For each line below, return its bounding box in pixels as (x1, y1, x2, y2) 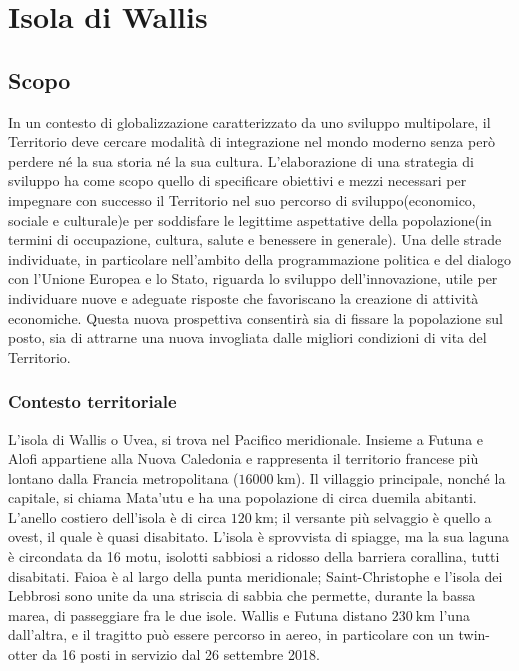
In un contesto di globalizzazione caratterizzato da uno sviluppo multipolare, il (8, 111, 491, 132)
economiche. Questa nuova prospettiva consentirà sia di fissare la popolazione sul (8, 307, 503, 328)
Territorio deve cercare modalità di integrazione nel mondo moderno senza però (8, 131, 495, 152)
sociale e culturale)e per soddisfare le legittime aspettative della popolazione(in (8, 209, 492, 230)
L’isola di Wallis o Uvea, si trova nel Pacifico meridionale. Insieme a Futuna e (8, 428, 484, 449)
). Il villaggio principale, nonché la (295, 467, 506, 488)
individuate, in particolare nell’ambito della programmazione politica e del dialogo (8, 248, 512, 269)
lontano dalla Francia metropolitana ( (8, 467, 239, 488)
